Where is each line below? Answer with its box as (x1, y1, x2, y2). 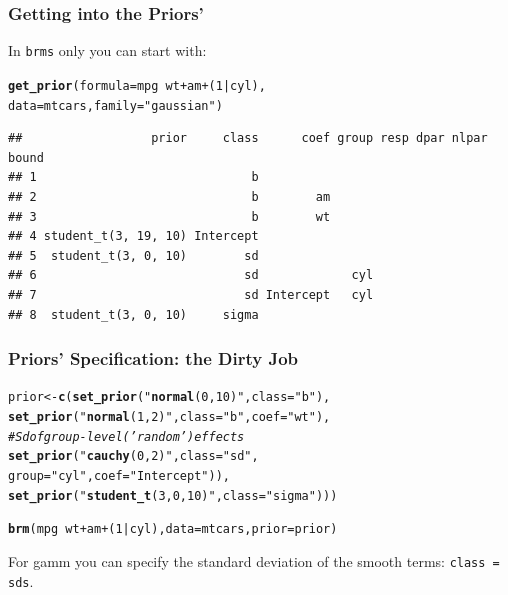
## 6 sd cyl (8, 268, 374, 283)
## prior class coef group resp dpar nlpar (8, 131, 488, 146)
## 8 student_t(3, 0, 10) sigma (8, 307, 259, 322)
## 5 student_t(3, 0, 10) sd (8, 248, 259, 263)
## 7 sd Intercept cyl (8, 287, 374, 302)
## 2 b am (8, 189, 331, 204)
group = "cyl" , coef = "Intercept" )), (8, 468, 230, 483)
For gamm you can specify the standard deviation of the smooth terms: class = (8, 550, 500, 571)
